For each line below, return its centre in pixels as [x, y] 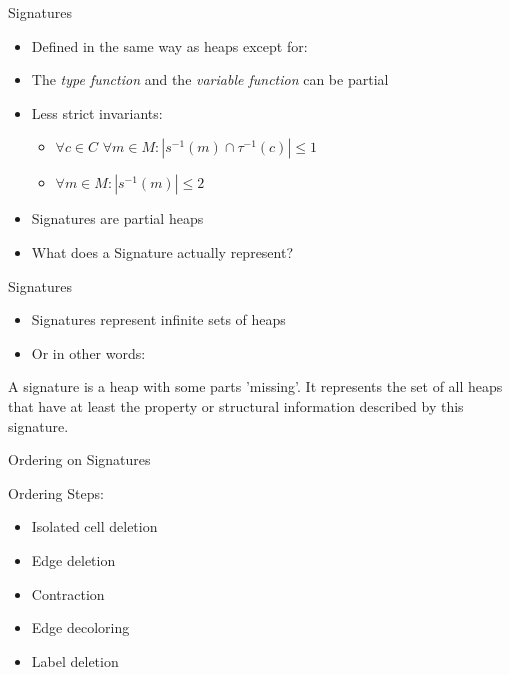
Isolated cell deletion [94, 526]
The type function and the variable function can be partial [210, 79]
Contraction [68, 593]
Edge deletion [73, 559]
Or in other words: [88, 352]
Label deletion [75, 660]
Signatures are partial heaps [117, 218]
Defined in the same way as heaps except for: [169, 45]
